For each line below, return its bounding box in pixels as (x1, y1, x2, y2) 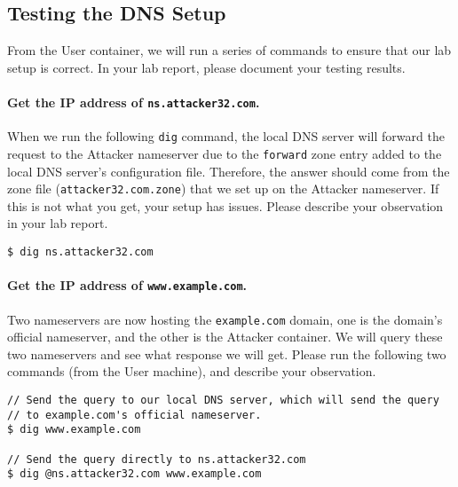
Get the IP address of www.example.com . (7, 276, 248, 295)
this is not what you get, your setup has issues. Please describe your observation (7, 196, 444, 215)
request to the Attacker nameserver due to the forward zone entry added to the (7, 144, 442, 162)
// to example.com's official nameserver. (7, 408, 262, 421)
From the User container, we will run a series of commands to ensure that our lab (7, 41, 452, 59)
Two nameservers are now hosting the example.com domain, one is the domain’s (7, 310, 443, 328)
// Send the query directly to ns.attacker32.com (7, 452, 306, 466)
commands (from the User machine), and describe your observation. (7, 362, 376, 381)
